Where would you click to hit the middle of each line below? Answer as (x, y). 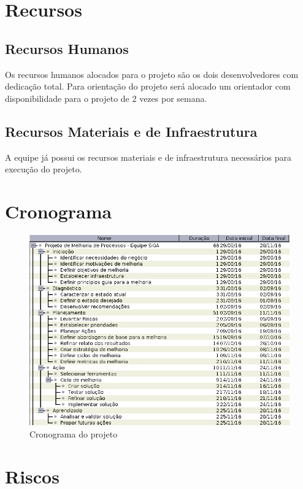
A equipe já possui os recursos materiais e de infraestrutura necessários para (148, 157)
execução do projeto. (44, 169)
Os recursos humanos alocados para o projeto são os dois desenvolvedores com (152, 74)
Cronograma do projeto (74, 433)
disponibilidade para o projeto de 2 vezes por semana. (106, 98)
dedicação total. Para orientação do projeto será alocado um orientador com (148, 86)
